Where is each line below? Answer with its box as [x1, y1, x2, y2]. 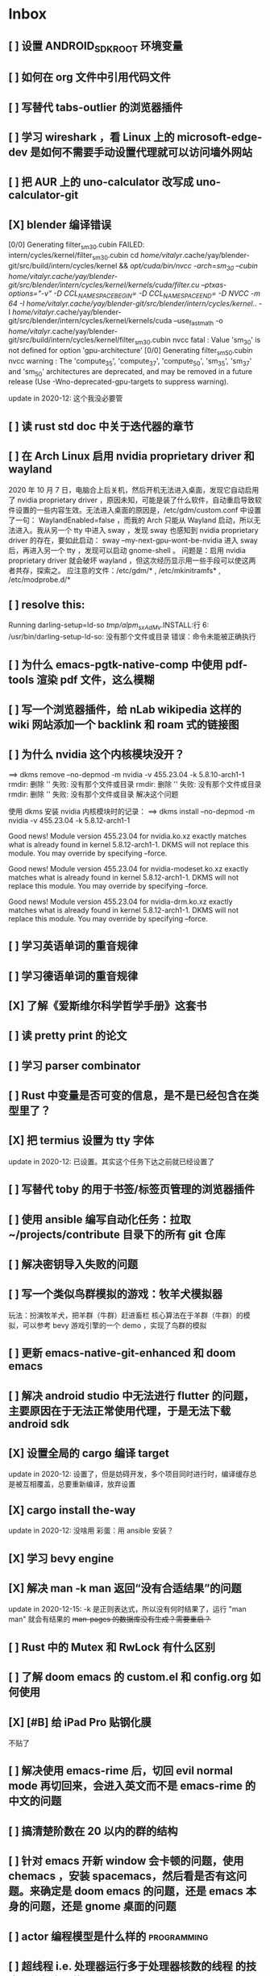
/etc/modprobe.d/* [8, 574, 71, 584]
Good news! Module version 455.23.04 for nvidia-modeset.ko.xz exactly [8, 863, 249, 873]
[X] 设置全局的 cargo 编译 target [8, 1446, 169, 1460]
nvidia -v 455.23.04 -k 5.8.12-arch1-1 [8, 815, 131, 825]
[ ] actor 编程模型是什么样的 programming [8, 1929, 209, 1943]
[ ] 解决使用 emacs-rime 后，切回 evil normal [8, 1764, 234, 1778]
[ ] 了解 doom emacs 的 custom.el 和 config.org [8, 1670, 248, 1684]
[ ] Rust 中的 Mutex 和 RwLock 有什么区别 [8, 1640, 216, 1654]
